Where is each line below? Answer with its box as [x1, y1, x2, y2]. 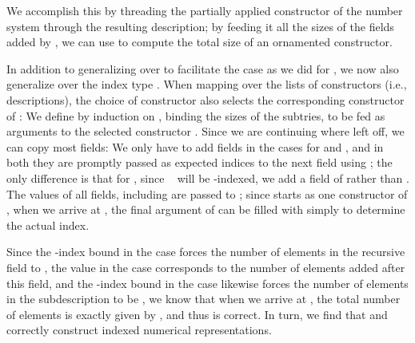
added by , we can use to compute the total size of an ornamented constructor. [6, 34, 393, 50]
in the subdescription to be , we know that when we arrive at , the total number [6, 290, 401, 307]
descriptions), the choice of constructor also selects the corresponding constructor [6, 91, 405, 108]
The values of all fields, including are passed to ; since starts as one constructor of [6, 185, 408, 202]
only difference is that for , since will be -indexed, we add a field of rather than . [6, 169, 409, 186]
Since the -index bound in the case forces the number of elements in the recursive [6, 243, 405, 260]
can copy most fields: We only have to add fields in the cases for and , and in [6, 138, 384, 155]
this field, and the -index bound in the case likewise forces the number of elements [6, 274, 409, 291]
